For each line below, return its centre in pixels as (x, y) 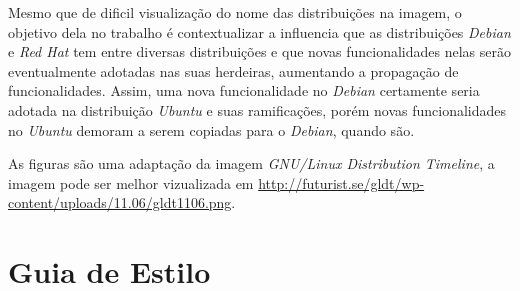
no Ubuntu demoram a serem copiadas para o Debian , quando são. (211, 129)
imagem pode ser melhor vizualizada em (131, 182)
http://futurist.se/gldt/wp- (341, 182)
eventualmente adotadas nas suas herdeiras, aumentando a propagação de (233, 70)
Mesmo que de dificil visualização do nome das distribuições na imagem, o (235, 12)
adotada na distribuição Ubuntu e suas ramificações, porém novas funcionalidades (257, 109)
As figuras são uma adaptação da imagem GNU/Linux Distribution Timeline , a (251, 163)
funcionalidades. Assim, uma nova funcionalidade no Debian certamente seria (244, 90)
